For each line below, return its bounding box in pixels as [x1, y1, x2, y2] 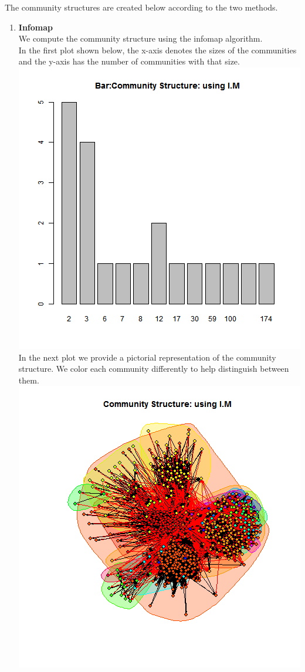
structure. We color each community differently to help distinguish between [18, 362, 289, 375]
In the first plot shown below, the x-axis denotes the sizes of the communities [18, 43, 297, 56]
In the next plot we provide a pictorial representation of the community [18, 351, 276, 363]
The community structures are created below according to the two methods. [5, 1, 278, 13]
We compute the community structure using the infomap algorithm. [18, 32, 263, 45]
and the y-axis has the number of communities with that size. [18, 55, 240, 67]
